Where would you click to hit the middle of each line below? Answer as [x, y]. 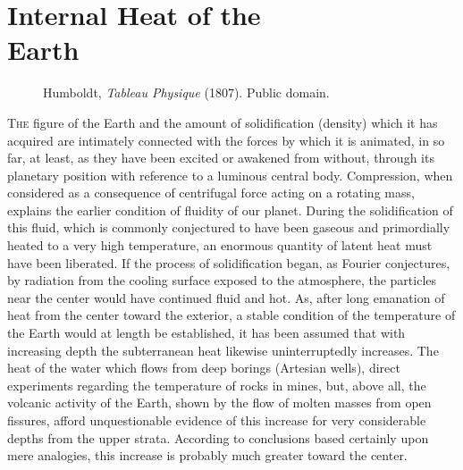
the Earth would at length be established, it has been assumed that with [206, 333]
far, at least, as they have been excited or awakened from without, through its [221, 158]
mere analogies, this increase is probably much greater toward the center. [207, 455]
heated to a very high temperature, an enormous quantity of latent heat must [220, 245]
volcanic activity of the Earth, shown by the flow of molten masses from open [219, 403]
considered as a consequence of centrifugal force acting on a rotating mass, [211, 193]
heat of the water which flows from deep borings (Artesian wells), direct [204, 368]
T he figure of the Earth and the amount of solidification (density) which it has [223, 122]
